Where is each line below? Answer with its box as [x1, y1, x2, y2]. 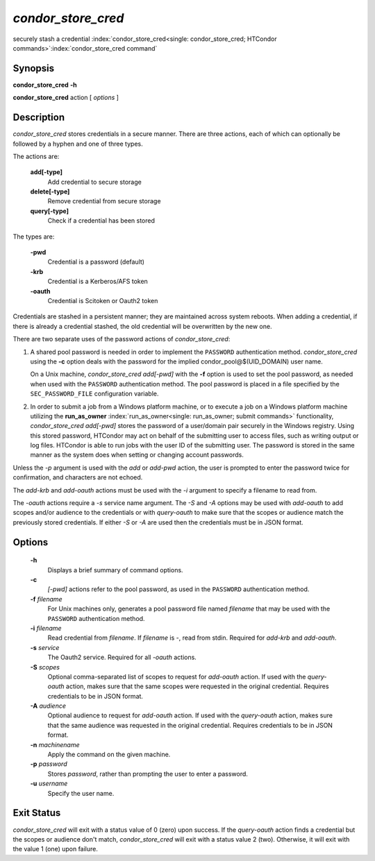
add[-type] [30, 168, 62, 176]
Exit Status [12, 807, 61, 819]
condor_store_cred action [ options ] [12, 94, 119, 102]
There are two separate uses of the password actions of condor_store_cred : [12, 335, 231, 343]
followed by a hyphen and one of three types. [12, 139, 143, 148]
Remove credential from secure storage [47, 197, 161, 205]
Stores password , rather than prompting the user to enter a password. [47, 769, 248, 778]
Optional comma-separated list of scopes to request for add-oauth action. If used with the [47, 672, 306, 681]
